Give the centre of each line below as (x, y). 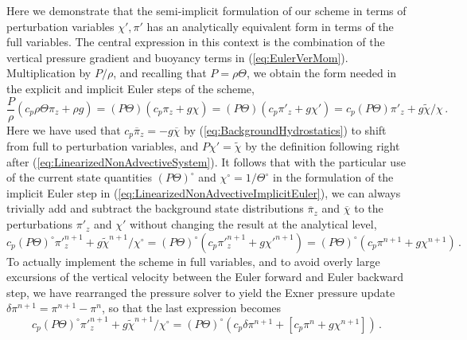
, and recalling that (160, 73)
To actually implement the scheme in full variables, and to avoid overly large (193, 261)
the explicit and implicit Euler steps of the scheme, (130, 88)
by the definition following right (323, 146)
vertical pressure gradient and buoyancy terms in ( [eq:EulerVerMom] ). (177, 57)
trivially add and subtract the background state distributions (155, 208)
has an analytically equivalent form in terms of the (270, 26)
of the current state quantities (80, 177)
